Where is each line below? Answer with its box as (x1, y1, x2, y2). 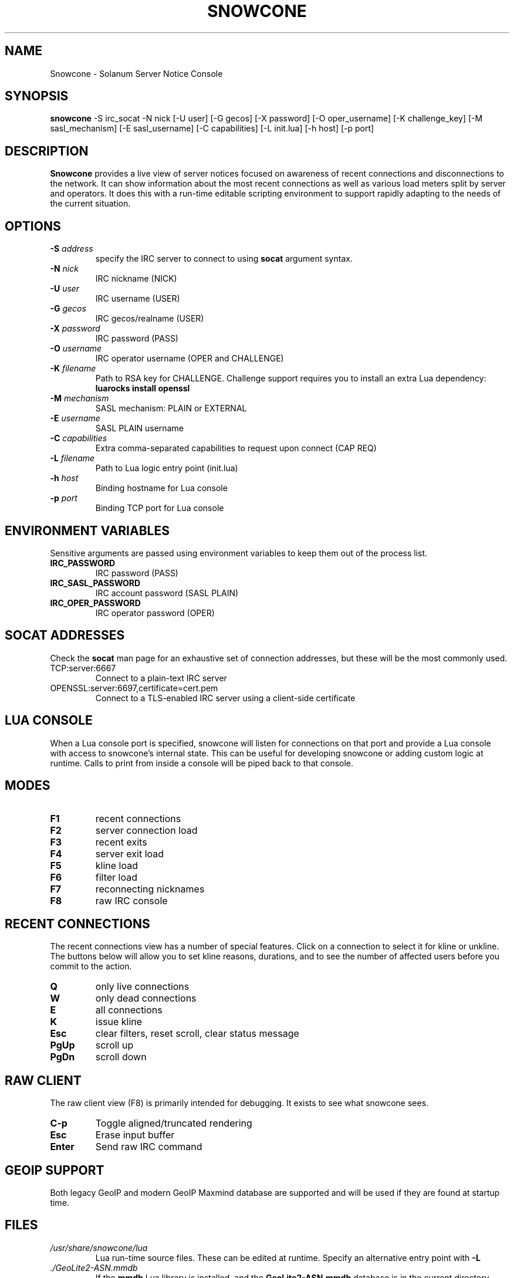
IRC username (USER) (95, 293, 180, 304)
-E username (50, 413, 100, 424)
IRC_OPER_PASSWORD (50, 597, 141, 608)
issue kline (95, 1016, 143, 1028)
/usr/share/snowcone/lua (50, 1242, 148, 1253)
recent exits (95, 836, 147, 848)
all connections (95, 1004, 163, 1016)
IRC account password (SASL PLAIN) (95, 587, 239, 598)
